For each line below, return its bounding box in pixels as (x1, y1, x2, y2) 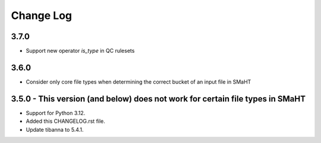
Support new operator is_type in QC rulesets (26, 47, 135, 55)
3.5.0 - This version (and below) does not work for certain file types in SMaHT (11, 94, 306, 104)
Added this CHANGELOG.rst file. (26, 117, 105, 125)
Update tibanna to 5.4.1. (26, 126, 84, 133)
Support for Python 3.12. (26, 109, 86, 116)
